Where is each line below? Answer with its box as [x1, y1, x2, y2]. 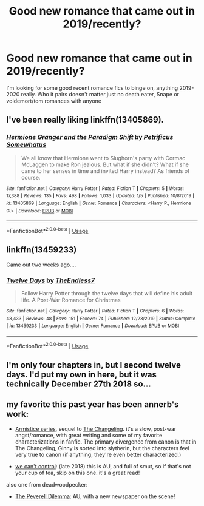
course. [21, 174, 41, 181]
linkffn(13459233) [6, 245, 77, 255]
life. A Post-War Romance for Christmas [21, 296, 121, 304]
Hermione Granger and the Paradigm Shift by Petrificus [6, 133, 174, 141]
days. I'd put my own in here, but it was [6, 369, 157, 380]
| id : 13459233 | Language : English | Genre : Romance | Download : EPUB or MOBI [6, 323, 180, 329]
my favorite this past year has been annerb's [6, 399, 179, 410]
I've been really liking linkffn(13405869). [6, 115, 165, 125]
